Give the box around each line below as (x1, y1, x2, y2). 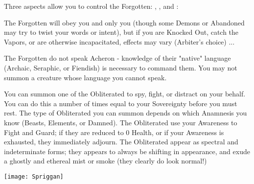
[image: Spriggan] (4, 173, 64, 180)
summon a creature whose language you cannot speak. (4, 72, 167, 82)
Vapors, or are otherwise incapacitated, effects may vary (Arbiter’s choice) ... (4, 36, 235, 46)
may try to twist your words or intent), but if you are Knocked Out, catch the (4, 27, 239, 37)
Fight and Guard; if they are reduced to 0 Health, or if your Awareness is (4, 127, 224, 137)
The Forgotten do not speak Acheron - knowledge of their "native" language (4, 53, 231, 63)
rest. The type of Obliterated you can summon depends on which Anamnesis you (4, 108, 247, 118)
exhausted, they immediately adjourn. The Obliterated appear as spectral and (4, 137, 238, 147)
